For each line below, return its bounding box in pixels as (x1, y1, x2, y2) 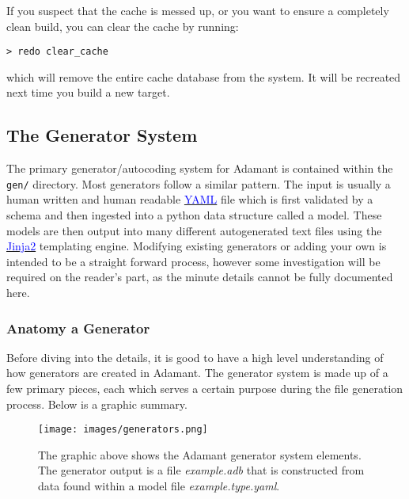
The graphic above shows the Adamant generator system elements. (38, 446, 362, 463)
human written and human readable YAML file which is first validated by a (6, 191, 373, 208)
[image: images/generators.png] (38, 424, 208, 436)
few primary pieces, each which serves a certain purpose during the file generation (6, 380, 403, 397)
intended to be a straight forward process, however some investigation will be (6, 253, 381, 269)
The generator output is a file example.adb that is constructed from (38, 462, 365, 478)
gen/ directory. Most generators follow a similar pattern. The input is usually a (6, 175, 391, 192)
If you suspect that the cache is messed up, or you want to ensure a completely (6, 2, 389, 18)
